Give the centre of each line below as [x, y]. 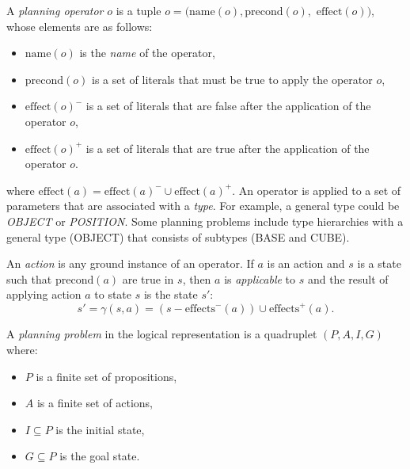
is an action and [306, 263]
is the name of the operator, [147, 53]
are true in [148, 278]
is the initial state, [100, 429]
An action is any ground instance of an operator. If [130, 263]
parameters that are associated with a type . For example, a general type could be [203, 206]
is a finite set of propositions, [106, 376]
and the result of [348, 278]
